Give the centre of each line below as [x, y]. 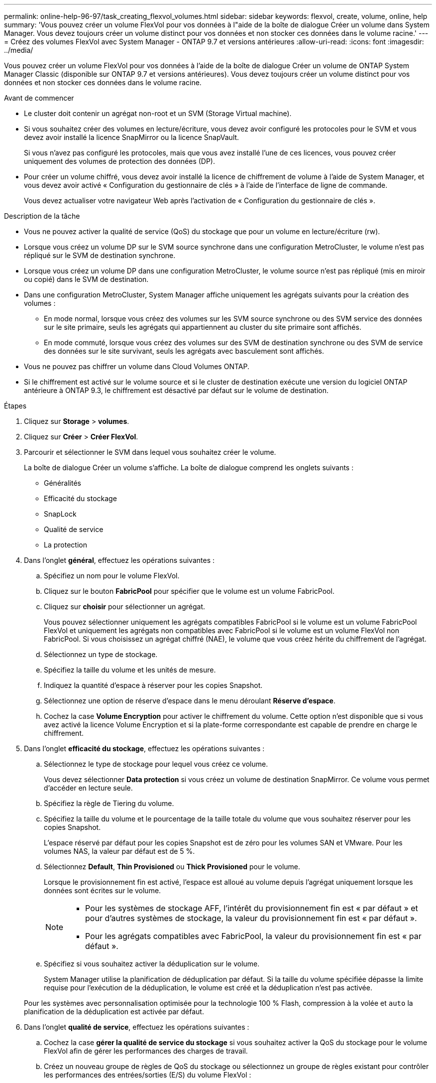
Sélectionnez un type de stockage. [101, 654]
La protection [65, 545]
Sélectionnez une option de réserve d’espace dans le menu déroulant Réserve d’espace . [190, 701]
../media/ [19, 50]
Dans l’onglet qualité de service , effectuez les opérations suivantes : [137, 1027]
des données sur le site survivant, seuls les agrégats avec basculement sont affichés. [184, 351]
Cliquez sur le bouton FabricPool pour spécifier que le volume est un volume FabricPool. [189, 591]
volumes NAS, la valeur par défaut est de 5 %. [119, 851]
